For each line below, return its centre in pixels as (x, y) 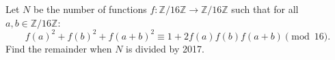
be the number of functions (90, 9)
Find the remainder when (59, 48)
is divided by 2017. (165, 48)
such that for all (265, 9)
